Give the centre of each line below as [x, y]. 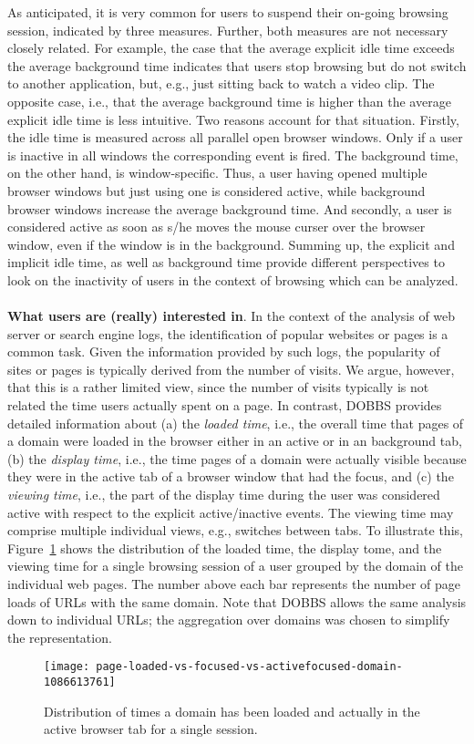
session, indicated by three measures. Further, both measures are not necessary [228, 30]
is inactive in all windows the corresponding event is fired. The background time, [233, 155]
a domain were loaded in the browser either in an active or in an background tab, [235, 441]
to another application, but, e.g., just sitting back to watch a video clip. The [221, 83]
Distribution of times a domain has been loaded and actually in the [232, 711]
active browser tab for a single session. [151, 729]
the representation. [60, 637]
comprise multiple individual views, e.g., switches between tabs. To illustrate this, [235, 530]
